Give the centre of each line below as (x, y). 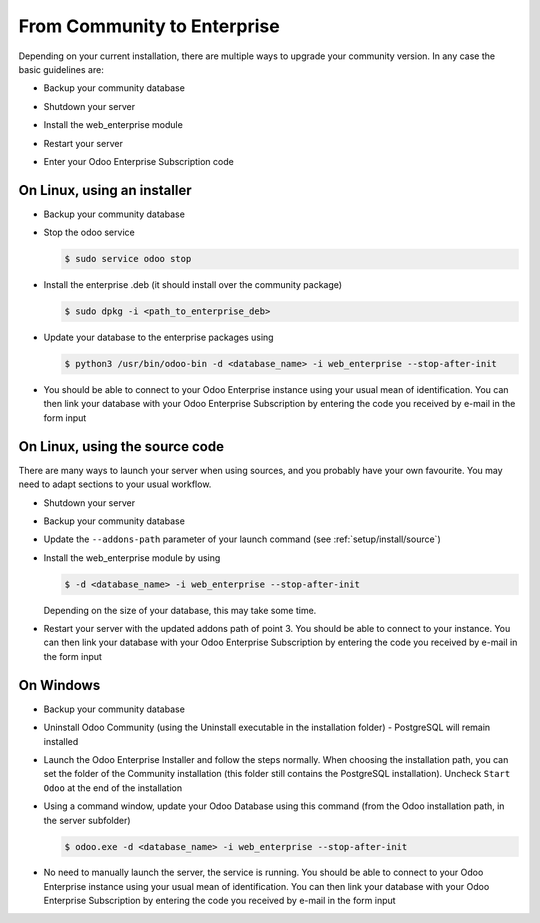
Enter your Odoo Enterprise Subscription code (138, 161)
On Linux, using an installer (105, 190)
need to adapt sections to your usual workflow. (115, 484)
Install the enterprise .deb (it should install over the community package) (193, 285)
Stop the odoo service (89, 232)
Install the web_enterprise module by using (132, 557)
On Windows (59, 685)
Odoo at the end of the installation (113, 787)
